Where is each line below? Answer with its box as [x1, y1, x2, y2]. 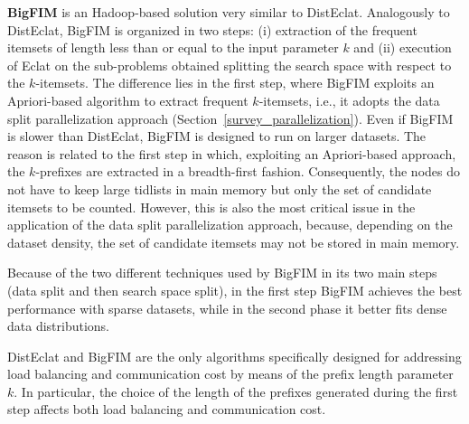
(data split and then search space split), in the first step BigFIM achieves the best [7, 280, 463, 299]
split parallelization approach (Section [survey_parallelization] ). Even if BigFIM [7, 108, 454, 127]
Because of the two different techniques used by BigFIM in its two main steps [7, 263, 437, 282]
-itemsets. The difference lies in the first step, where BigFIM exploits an [35, 73, 435, 92]
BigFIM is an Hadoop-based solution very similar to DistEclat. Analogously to [7, 3, 450, 21]
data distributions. [7, 316, 110, 335]
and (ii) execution [353, 38, 452, 57]
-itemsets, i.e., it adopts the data [258, 90, 440, 109]
